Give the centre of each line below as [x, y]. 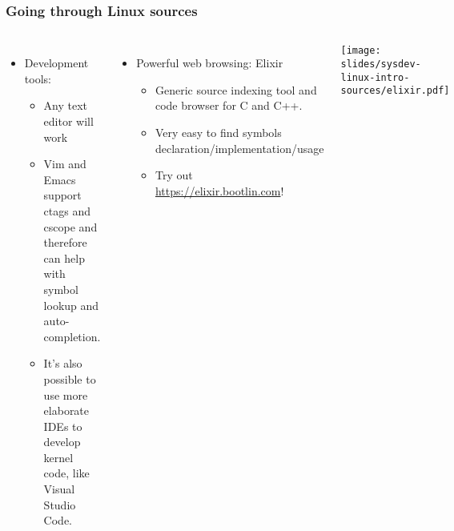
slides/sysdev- [381, 64]
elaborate [66, 410]
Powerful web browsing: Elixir [210, 63]
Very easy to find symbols [218, 132]
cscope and [70, 226]
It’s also [63, 363]
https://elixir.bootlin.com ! [219, 190]
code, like [66, 473]
